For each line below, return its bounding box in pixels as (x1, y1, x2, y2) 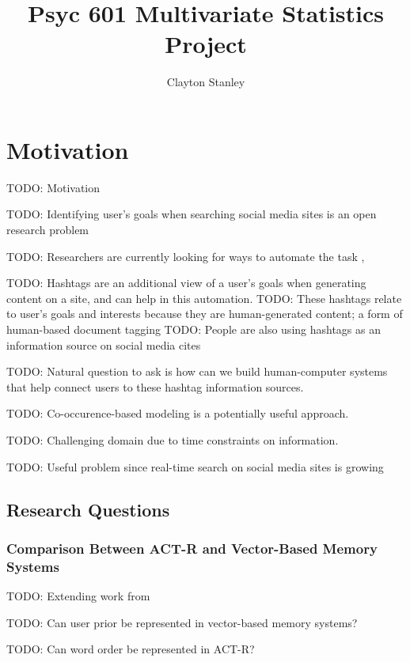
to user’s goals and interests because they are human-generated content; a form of (6, 305, 403, 322)
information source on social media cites (6, 336, 201, 353)
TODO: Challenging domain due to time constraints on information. (6, 431, 339, 448)
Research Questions (6, 497, 170, 521)
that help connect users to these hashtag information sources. (6, 378, 304, 395)
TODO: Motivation (6, 179, 101, 195)
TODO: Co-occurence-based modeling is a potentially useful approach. (6, 405, 349, 422)
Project (165, 28, 247, 60)
